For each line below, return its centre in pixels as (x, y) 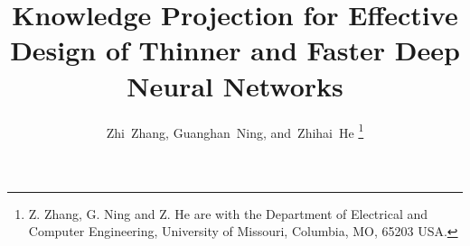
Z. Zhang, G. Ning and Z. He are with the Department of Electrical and (228, 213)
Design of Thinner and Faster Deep (235, 50)
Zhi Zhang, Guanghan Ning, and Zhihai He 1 (235, 131)
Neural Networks (235, 85)
